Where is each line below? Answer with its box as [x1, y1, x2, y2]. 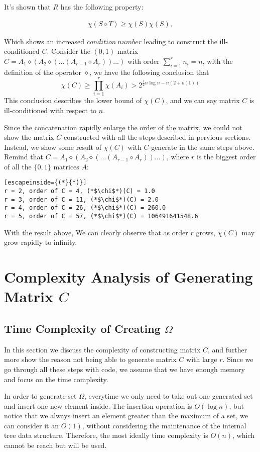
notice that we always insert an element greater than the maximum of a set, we [4, 410, 248, 421]
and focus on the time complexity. [4, 374, 108, 384]
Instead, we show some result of [4, 141, 101, 152]
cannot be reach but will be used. [4, 440, 107, 450]
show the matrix [4, 132, 54, 142]
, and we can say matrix [166, 95, 240, 106]
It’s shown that [4, 2, 51, 12]
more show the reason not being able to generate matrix [4, 354, 177, 365]
